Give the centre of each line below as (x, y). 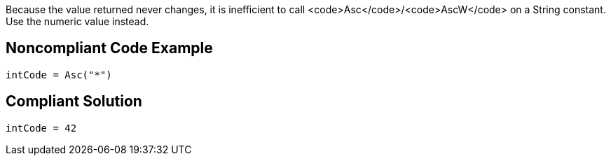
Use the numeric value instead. (77, 21)
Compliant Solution (74, 101)
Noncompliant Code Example (109, 48)
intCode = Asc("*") (59, 75)
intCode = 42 (41, 128)
